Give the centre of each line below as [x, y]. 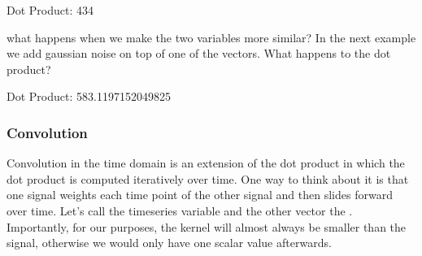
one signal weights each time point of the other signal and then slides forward [200, 195]
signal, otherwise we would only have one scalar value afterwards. [169, 243]
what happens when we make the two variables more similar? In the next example [211, 37]
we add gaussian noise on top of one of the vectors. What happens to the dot [199, 53]
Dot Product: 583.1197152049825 [89, 96]
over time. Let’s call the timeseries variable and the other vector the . [180, 210]
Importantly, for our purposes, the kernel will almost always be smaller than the [207, 226]
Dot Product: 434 [50, 10]
